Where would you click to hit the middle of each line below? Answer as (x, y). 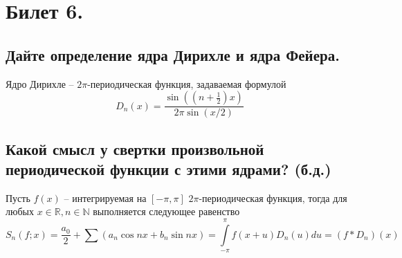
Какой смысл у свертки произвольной (135, 148)
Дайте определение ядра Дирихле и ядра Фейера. (173, 54)
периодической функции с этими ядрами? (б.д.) (168, 168)
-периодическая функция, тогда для (273, 197)
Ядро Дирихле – (40, 83)
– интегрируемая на (105, 197)
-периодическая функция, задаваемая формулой (187, 83)
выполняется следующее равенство (166, 211)
